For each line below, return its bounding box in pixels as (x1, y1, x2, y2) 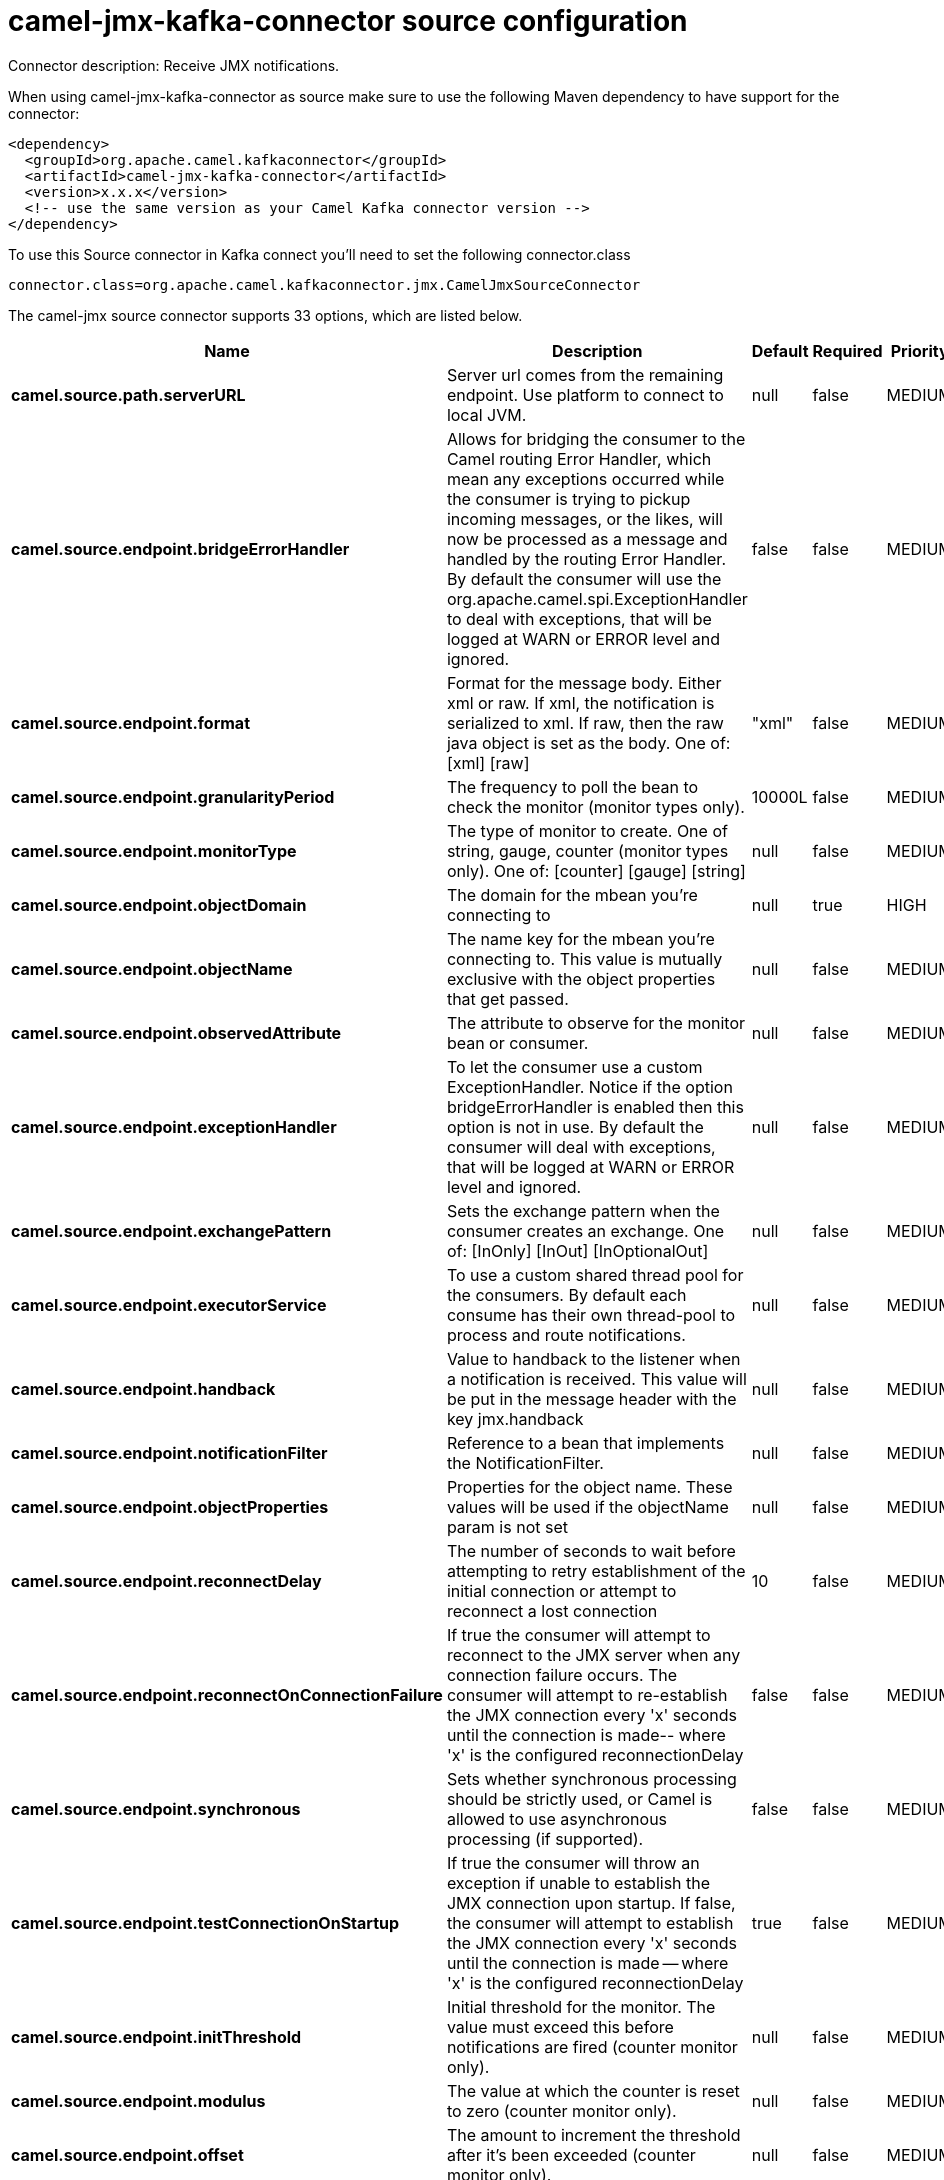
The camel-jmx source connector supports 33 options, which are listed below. (8, 306, 523, 324)
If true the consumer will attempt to (446, 1624, 711, 1645)
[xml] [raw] (446, 752, 530, 773)
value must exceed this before (446, 2016, 674, 2037)
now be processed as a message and (446, 528, 728, 549)
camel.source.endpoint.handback (11, 1378, 276, 1399)
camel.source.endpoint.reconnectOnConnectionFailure (11, 1684, 443, 1705)
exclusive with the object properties (446, 968, 716, 989)
